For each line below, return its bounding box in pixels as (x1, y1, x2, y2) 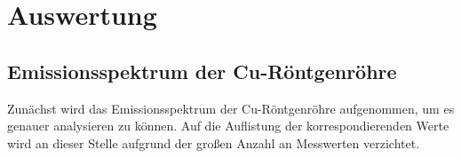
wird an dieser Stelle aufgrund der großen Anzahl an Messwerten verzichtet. (7, 133, 420, 152)
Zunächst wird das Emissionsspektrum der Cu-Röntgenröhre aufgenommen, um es (7, 99, 455, 117)
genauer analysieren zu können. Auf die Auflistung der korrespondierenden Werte (7, 116, 449, 135)
